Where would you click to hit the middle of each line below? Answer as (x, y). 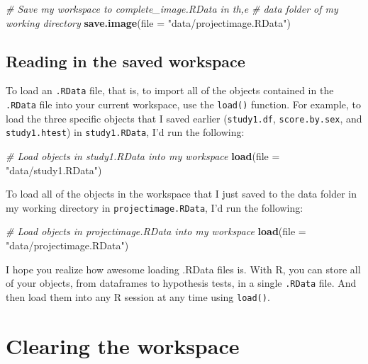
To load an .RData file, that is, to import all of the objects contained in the (170, 90)
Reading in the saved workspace (126, 61)
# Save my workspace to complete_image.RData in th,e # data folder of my (172, 8)
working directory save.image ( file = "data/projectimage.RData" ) (148, 22)
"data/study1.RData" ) (54, 170)
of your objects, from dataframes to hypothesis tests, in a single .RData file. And (181, 283)
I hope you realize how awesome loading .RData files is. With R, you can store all (183, 269)
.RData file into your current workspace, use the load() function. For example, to (184, 104)
